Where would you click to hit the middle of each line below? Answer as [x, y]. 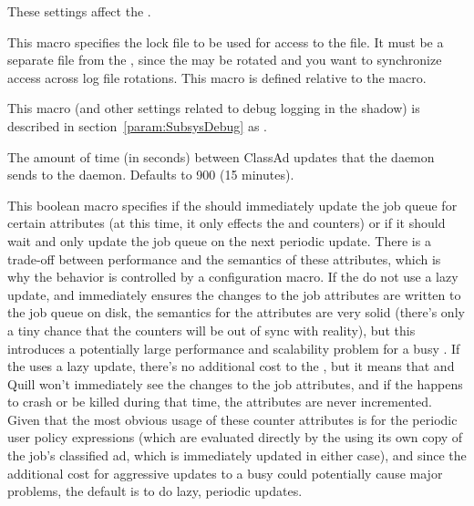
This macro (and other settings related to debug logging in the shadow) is [214, 108]
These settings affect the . [79, 11]
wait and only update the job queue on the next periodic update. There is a [219, 240]
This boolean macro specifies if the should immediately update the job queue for [232, 205]
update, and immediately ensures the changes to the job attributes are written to [234, 294]
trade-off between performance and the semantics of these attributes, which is [224, 258]
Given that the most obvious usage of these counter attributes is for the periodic [232, 419]
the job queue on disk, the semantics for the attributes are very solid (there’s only [236, 312]
